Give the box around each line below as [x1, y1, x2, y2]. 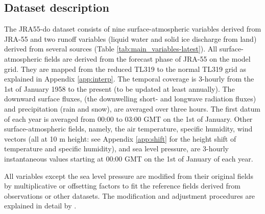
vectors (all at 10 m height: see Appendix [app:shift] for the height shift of [4, 133, 236, 144]
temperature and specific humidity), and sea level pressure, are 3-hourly [4, 143, 229, 154]
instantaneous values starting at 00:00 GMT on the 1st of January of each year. [4, 153, 253, 164]
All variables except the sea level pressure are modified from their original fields [4, 170, 253, 181]
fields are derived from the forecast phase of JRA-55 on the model [44, 53, 251, 64]
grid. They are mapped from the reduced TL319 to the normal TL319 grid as [4, 63, 246, 74]
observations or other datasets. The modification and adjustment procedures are [4, 190, 255, 201]
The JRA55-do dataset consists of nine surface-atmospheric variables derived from [4, 23, 261, 34]
